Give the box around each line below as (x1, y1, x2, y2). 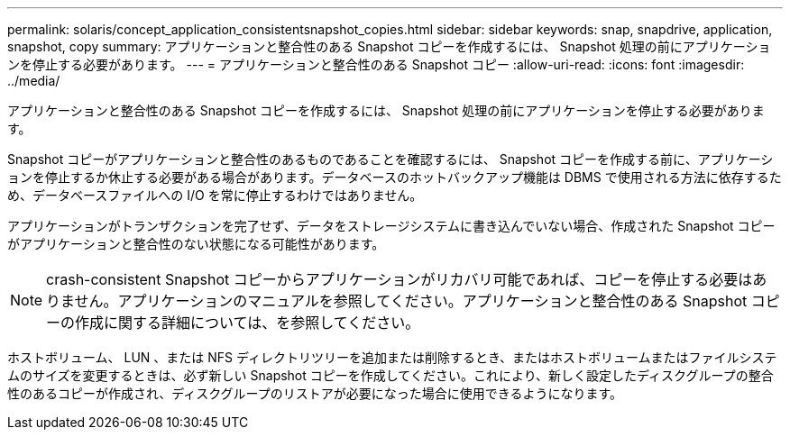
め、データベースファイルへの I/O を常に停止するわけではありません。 (7, 187, 423, 203)
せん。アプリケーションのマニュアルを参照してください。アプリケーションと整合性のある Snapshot (74, 292, 748, 310)
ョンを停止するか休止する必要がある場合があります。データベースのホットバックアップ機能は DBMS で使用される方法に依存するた (7, 169, 782, 185)
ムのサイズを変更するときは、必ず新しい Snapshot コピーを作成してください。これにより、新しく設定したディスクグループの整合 (7, 368, 774, 383)
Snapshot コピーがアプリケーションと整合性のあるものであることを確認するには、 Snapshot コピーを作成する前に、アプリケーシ (7, 151, 774, 167)
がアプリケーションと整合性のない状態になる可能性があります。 (7, 236, 385, 251)
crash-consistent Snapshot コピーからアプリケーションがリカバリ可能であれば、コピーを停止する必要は (46, 270, 753, 288)
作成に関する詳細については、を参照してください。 (75, 314, 420, 332)
